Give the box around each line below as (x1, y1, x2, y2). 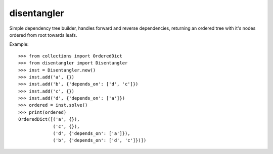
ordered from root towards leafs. (9, 32, 77, 38)
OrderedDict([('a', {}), (18, 116, 80, 122)
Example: (9, 41, 29, 47)
